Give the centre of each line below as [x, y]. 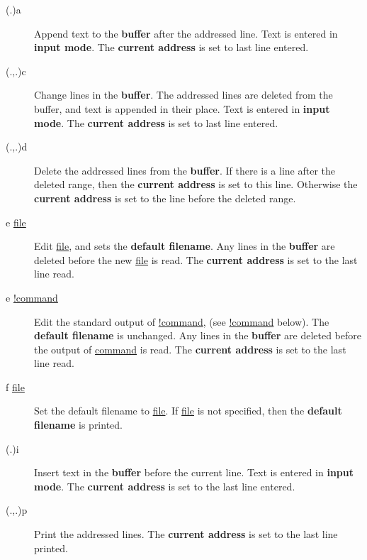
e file [16, 222]
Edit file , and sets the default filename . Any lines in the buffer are [185, 246]
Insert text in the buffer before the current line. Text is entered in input [194, 472]
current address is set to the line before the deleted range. [165, 198]
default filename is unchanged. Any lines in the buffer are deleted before [198, 335]
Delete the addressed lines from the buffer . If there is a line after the [185, 170]
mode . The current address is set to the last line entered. [165, 486]
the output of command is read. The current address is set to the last [190, 349]
